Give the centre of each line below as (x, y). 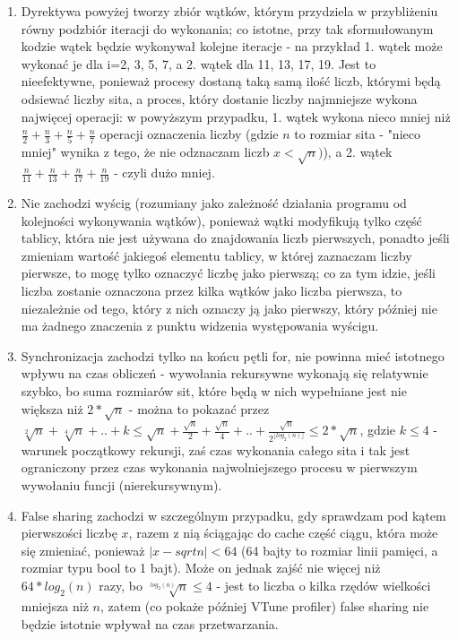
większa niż (52, 408)
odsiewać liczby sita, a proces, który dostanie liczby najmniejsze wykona (219, 98)
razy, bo (121, 585)
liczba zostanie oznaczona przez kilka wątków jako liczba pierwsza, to (212, 291)
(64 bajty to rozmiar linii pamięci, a (340, 550)
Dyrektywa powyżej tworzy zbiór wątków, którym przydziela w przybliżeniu (229, 11)
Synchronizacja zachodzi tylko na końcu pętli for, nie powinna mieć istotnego (233, 355)
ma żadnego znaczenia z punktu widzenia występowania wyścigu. (200, 326)
